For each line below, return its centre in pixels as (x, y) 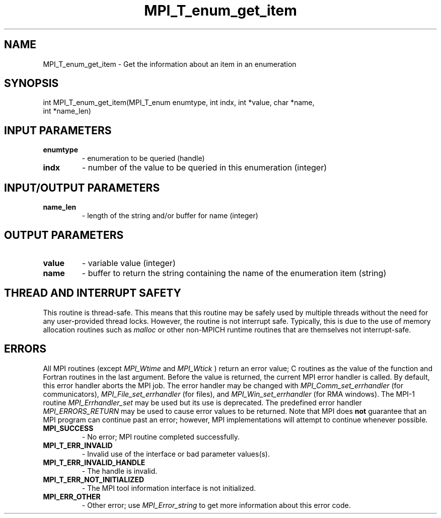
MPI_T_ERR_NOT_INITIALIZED (93, 479)
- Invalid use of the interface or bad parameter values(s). (176, 454)
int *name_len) (67, 111)
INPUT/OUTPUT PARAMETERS (82, 188)
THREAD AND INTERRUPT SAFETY (93, 293)
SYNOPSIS (31, 83)
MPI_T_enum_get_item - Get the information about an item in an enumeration (170, 64)
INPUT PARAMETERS (58, 130)
